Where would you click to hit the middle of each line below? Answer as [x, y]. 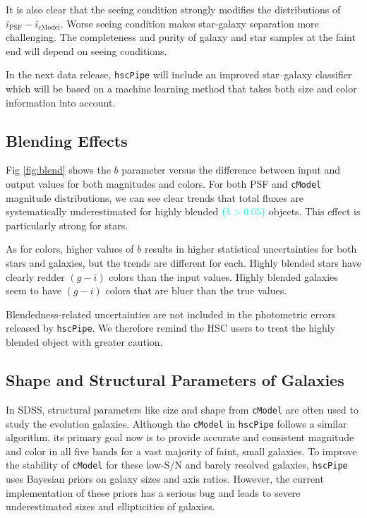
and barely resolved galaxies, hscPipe [266, 465]
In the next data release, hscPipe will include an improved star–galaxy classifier [179, 74]
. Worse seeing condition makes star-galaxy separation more [189, 23]
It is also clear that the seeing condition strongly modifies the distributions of [173, 9]
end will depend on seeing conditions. [86, 50]
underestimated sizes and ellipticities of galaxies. [110, 506]
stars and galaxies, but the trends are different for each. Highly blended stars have [183, 263]
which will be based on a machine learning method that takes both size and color [181, 89]
